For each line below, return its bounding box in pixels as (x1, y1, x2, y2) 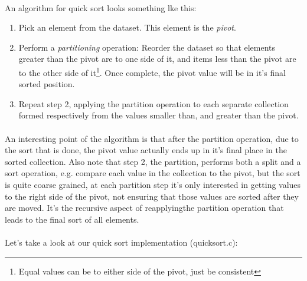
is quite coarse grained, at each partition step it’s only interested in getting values (5, 178, 301, 190)
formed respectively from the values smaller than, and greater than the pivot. (18, 109, 299, 121)
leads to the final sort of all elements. (5, 213, 139, 225)
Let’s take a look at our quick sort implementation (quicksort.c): (5, 236, 238, 248)
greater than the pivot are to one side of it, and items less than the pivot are (18, 52, 296, 65)
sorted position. (18, 78, 75, 90)
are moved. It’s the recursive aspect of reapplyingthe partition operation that (5, 201, 284, 214)
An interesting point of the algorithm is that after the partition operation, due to (5, 132, 299, 144)
